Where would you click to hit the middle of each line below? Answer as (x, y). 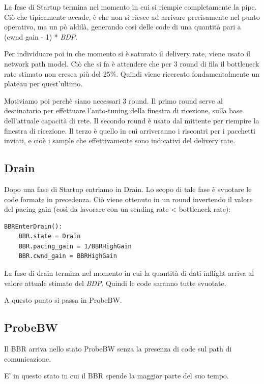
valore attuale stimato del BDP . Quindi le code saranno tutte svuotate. (115, 283)
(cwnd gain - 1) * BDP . (41, 36)
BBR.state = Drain (50, 236)
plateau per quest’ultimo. (43, 84)
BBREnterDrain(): (33, 226)
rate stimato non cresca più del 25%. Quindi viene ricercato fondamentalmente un (132, 73)
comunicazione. (28, 358)
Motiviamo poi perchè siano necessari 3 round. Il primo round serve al (113, 100)
